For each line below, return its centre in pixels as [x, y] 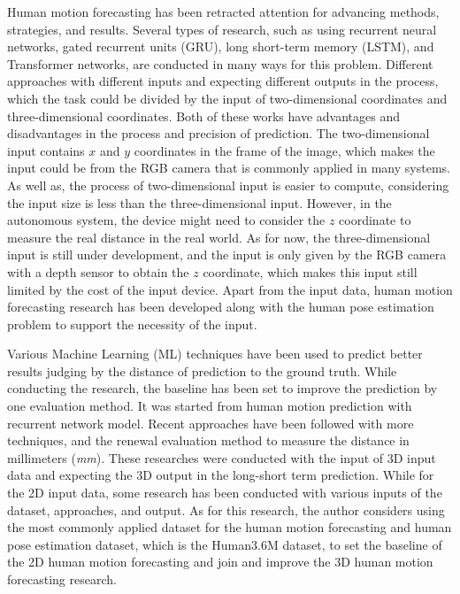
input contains [46, 150]
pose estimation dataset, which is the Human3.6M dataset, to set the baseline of [225, 544]
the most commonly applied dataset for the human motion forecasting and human [230, 527]
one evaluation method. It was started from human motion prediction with [210, 406]
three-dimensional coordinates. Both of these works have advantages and [204, 116]
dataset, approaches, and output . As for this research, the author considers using [226, 509]
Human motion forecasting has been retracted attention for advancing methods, [223, 12]
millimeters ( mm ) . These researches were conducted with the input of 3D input [222, 457]
